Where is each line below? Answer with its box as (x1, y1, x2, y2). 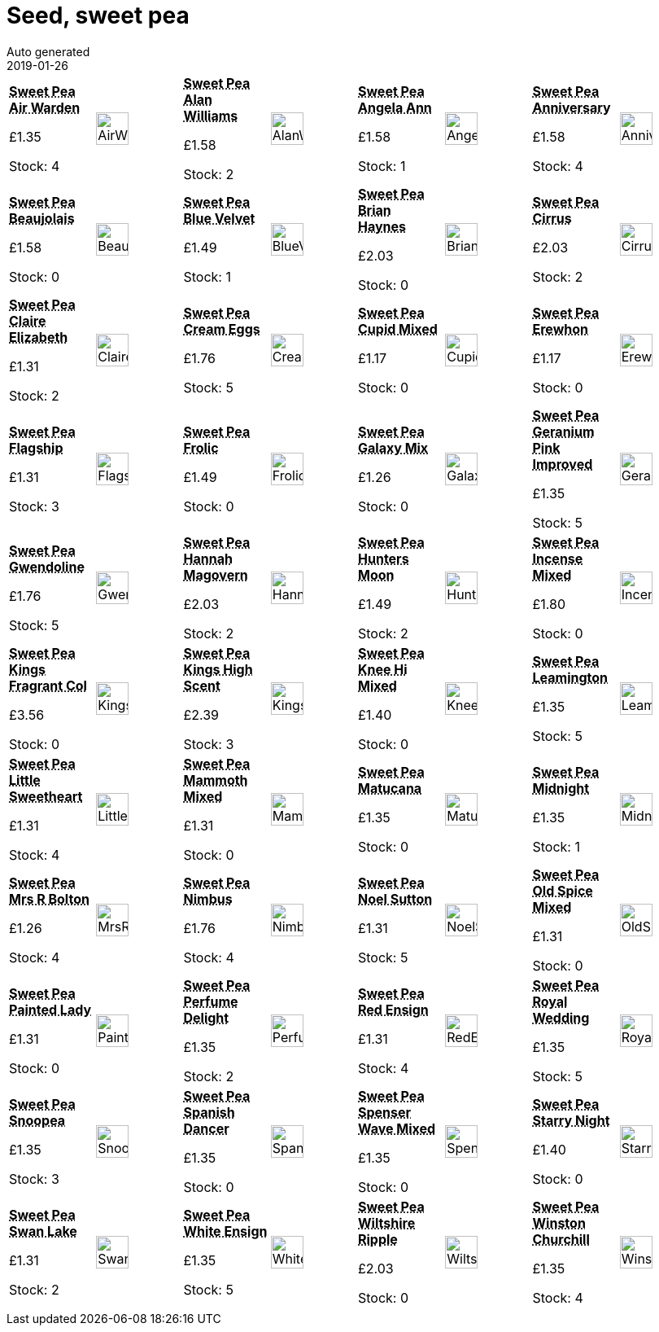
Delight (183, 1009, 229, 1026)
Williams (183, 107, 238, 124)
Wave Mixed (358, 1119, 436, 1137)
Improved (532, 455, 593, 472)
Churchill (532, 1230, 590, 1247)
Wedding (532, 1009, 590, 1026)
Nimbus (183, 890, 233, 907)
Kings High (183, 660, 253, 677)
